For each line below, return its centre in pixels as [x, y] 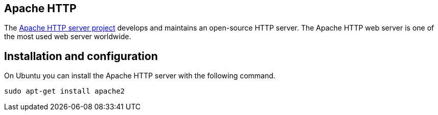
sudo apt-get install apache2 [65, 91]
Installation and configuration [81, 56]
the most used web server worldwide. [68, 37]
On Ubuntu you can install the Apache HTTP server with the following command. [140, 76]
